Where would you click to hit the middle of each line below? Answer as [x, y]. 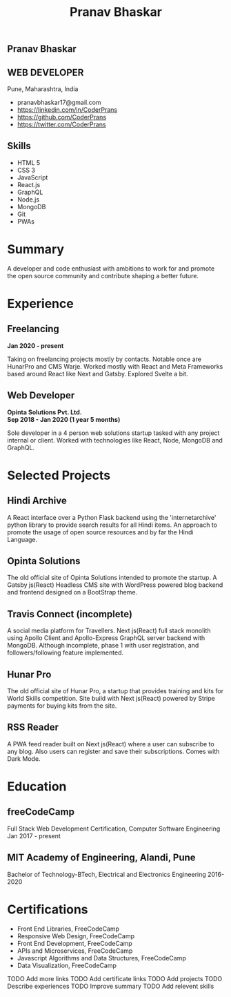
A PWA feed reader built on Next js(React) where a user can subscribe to [111, 744]
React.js [29, 184]
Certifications [48, 909]
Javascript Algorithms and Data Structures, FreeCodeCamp [101, 958]
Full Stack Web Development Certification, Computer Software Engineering [114, 829]
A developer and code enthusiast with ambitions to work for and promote [111, 268]
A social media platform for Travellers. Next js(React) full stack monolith [109, 631]
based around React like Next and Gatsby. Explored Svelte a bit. [98, 374]
